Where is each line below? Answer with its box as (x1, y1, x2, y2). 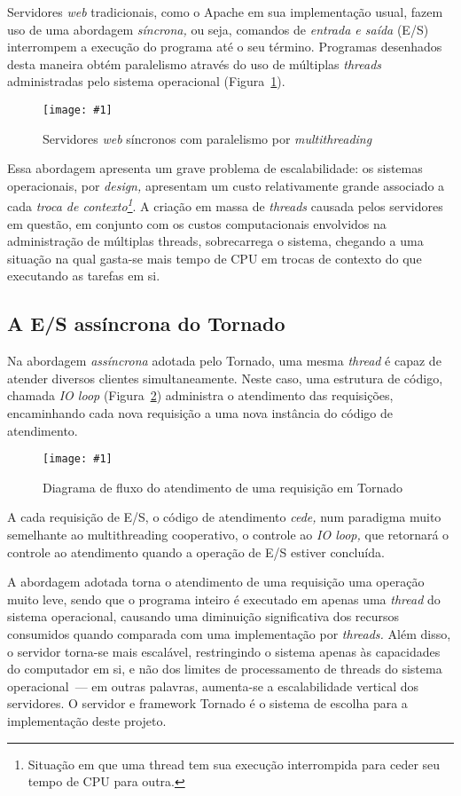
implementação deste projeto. (7, 711, 167, 729)
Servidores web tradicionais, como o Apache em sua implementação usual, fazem (7, 3, 443, 20)
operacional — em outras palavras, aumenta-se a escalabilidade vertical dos (7, 676, 419, 695)
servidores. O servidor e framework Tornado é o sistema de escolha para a (7, 694, 408, 713)
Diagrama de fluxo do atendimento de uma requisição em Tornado (43, 477, 402, 496)
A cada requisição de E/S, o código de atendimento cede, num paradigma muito (7, 508, 441, 526)
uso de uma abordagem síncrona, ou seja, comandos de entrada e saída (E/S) (7, 20, 429, 38)
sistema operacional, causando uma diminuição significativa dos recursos (7, 607, 400, 626)
